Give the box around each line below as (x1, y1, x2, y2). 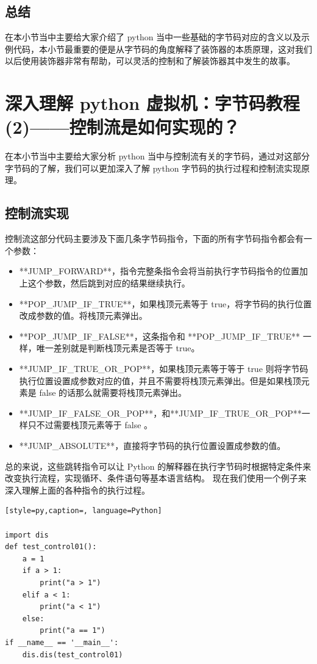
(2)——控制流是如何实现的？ (5, 114, 240, 139)
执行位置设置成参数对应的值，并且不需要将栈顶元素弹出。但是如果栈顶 (19, 374, 301, 387)
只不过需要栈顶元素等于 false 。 (27, 418, 153, 431)
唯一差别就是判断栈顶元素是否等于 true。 (36, 341, 200, 354)
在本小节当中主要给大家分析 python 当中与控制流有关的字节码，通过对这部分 (5, 150, 310, 162)
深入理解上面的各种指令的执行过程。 (5, 483, 150, 496)
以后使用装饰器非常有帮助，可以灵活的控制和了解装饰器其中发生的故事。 (5, 54, 295, 67)
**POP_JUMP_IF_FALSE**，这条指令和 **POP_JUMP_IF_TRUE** (19, 329, 301, 342)
